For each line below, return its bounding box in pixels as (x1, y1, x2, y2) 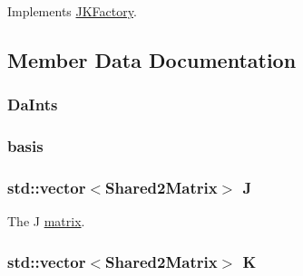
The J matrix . (7, 212, 85, 231)
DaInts (7, 93, 58, 116)
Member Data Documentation (7, 45, 297, 73)
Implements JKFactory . (7, 2, 137, 20)
